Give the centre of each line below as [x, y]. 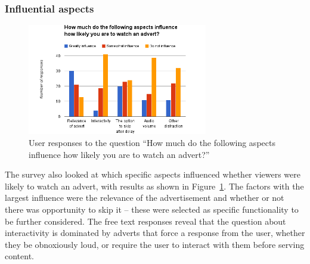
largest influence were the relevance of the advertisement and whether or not [145, 198]
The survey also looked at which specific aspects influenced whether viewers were [153, 174]
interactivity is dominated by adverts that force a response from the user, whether [155, 233]
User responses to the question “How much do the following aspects [152, 143]
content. [19, 256]
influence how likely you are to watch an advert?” [119, 154]
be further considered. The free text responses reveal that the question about [145, 221]
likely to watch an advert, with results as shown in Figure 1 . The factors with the [154, 186]
